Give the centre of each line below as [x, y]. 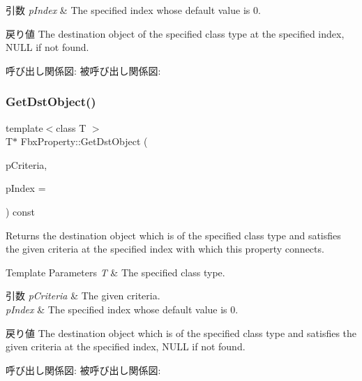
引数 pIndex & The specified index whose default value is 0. [133, 10]
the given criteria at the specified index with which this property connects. [165, 249]
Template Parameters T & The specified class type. [115, 272]
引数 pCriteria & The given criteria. [83, 296]
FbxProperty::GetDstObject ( [84, 141]
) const [21, 211]
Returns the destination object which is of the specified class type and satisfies [173, 235]
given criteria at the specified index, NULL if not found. [126, 346]
